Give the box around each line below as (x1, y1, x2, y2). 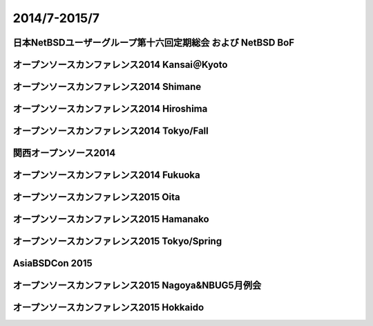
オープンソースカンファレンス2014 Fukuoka (12, 170, 200, 181)
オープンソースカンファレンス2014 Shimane (12, 81, 202, 93)
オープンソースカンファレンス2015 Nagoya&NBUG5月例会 (12, 280, 262, 291)
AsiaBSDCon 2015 (12, 257, 93, 269)
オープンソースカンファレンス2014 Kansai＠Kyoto (12, 59, 228, 71)
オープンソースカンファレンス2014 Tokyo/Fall (12, 125, 209, 137)
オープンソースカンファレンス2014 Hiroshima (12, 103, 208, 115)
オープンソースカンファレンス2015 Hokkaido (12, 302, 204, 314)
